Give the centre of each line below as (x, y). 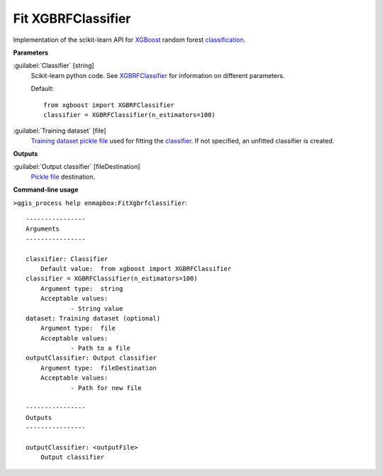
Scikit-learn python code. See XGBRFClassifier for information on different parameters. (158, 75)
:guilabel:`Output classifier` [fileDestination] (77, 167)
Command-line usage (46, 190)
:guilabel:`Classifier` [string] (54, 66)
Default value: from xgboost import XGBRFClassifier (136, 269)
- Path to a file (101, 348)
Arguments (43, 229)
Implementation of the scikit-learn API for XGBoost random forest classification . (129, 40)
